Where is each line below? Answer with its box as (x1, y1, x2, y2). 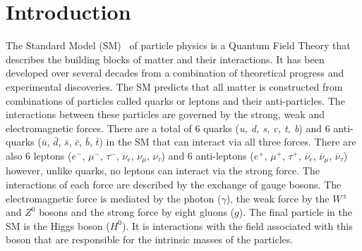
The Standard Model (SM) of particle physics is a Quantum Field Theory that (6, 38, 351, 53)
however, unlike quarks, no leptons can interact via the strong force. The (6, 163, 320, 178)
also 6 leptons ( (6, 148, 72, 162)
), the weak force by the (226, 191, 330, 205)
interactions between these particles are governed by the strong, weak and (6, 107, 325, 122)
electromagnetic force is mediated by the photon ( (6, 191, 222, 205)
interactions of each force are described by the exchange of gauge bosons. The (6, 176, 342, 191)
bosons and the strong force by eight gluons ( (39, 205, 235, 219)
